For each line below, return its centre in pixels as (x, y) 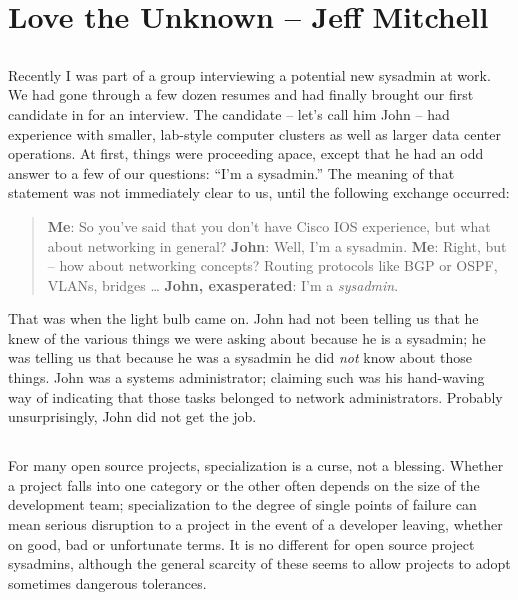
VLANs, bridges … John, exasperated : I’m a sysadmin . (223, 284)
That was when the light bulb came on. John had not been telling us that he (243, 318)
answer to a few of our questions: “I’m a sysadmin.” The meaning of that (231, 172)
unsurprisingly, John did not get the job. (132, 416)
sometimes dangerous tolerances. (107, 582)
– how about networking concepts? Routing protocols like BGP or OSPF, (272, 265)
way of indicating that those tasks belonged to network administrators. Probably (255, 396)
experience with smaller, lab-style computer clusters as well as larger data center (254, 133)
